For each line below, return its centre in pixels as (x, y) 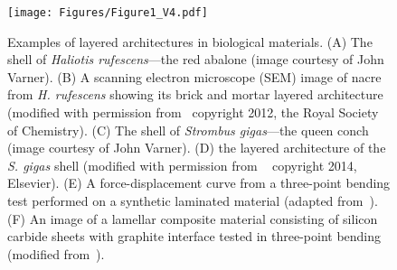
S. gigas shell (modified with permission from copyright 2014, (182, 165)
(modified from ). (56, 253)
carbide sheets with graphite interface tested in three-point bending (194, 236)
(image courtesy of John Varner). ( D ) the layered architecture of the (197, 148)
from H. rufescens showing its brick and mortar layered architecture (195, 94)
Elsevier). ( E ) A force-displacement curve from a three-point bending (199, 183)
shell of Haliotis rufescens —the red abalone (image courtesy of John (196, 59)
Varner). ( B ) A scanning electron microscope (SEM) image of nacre (194, 76)
